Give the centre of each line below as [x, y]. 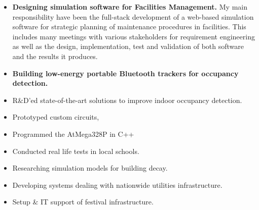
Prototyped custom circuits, [56, 117]
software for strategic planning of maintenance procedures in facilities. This [129, 27]
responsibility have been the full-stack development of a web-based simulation [133, 16]
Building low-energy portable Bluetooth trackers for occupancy [125, 73]
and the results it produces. [55, 56]
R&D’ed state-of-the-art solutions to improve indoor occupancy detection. [127, 100]
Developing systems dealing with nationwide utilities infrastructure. [117, 185]
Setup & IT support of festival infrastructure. [83, 202]
